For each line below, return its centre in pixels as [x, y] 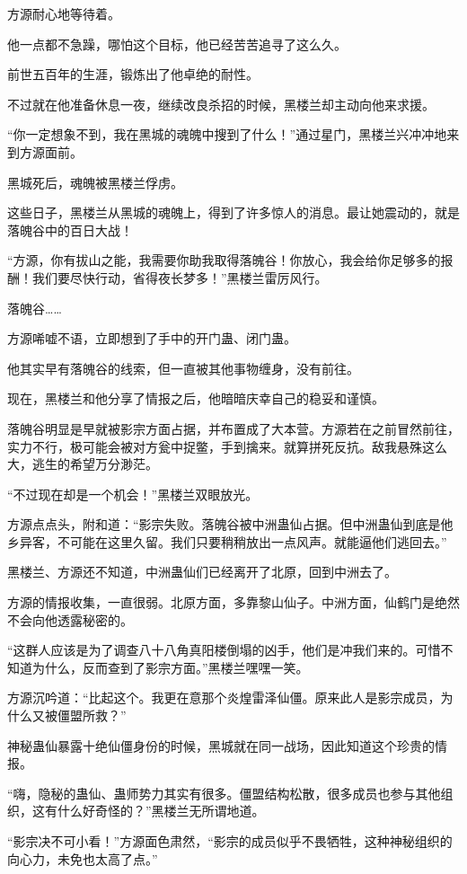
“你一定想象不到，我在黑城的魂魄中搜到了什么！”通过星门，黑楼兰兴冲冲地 [227, 134]
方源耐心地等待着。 [64, 13]
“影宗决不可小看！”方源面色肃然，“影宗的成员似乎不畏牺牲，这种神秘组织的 [230, 841]
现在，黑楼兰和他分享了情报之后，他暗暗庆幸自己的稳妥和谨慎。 [196, 398]
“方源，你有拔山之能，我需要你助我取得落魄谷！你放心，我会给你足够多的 [224, 260]
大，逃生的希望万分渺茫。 [83, 464]
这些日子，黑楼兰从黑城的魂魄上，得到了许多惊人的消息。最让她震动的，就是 [233, 212]
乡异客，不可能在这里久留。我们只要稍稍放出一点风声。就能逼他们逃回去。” [227, 541]
